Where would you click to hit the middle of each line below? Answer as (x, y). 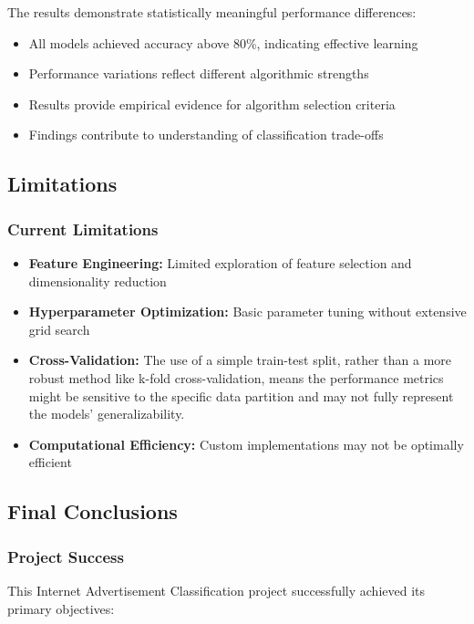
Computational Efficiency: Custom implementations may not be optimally (246, 444)
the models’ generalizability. (107, 414)
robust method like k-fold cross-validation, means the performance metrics (236, 377)
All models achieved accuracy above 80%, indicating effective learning (223, 42)
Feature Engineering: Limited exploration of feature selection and (220, 262)
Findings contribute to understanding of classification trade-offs (206, 135)
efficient (50, 462)
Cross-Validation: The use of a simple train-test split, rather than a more (240, 360)
